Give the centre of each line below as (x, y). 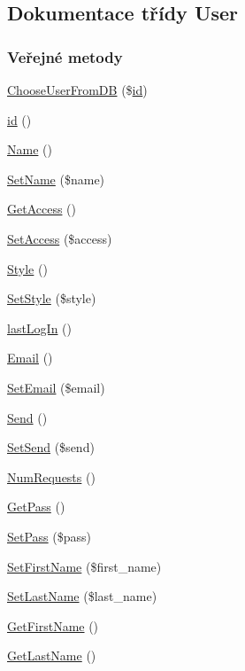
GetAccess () (42, 209)
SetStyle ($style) (52, 298)
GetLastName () (52, 655)
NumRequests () (51, 476)
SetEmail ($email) (56, 387)
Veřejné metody (65, 56)
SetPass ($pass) (49, 536)
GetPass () (36, 507)
